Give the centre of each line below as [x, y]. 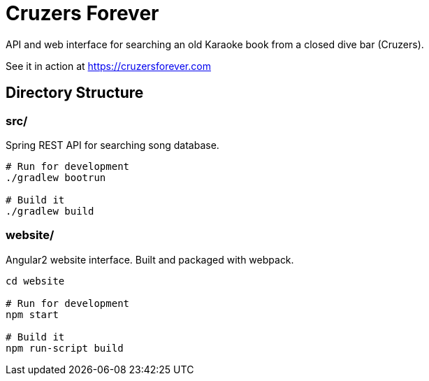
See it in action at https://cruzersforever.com [108, 66]
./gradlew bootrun [56, 177]
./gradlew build [50, 211]
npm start [32, 314]
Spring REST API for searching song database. [112, 145]
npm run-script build [65, 348]
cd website [35, 281]
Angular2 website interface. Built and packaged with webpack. [150, 259]
